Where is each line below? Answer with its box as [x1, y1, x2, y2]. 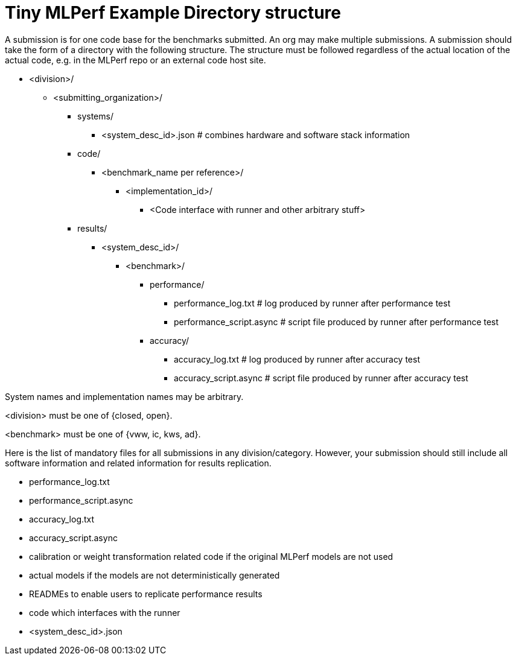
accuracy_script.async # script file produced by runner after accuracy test [174, 372, 468, 383]
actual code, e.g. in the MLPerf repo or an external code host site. [5, 54, 266, 65]
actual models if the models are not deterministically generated [29, 570, 280, 580]
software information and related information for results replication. [5, 457, 272, 468]
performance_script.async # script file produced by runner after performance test [174, 316, 499, 327]
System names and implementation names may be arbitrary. [5, 391, 244, 402]
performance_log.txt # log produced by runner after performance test [174, 297, 451, 308]
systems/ [77, 110, 113, 121]
